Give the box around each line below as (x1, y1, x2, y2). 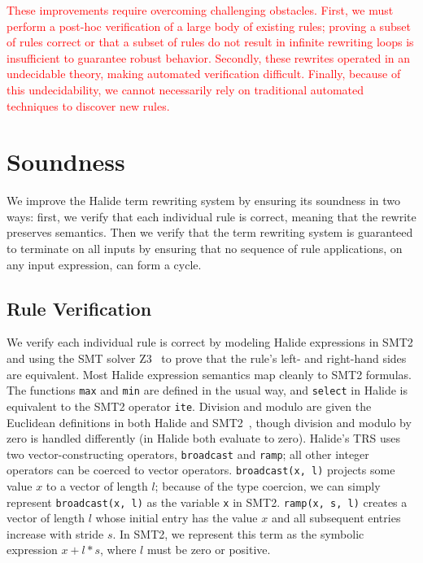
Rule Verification (7, 295, 152, 321)
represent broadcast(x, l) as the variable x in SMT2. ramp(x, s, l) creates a (7, 493, 408, 510)
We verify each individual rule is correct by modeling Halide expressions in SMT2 (7, 334, 413, 351)
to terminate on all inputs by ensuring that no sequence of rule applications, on (7, 240, 403, 257)
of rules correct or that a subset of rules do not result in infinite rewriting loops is (7, 33, 414, 50)
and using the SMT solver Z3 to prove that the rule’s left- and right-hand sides (7, 350, 407, 367)
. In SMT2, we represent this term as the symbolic (112, 525, 364, 542)
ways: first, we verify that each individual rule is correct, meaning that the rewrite (7, 207, 416, 225)
